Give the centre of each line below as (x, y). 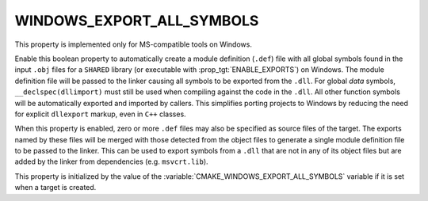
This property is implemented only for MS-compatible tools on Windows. (134, 44)
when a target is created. (55, 188)
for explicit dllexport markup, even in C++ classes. (100, 114)
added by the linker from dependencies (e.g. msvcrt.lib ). (112, 161)
